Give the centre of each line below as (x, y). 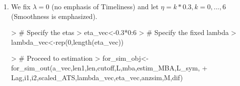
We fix (21, 6)
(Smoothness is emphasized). (54, 16)
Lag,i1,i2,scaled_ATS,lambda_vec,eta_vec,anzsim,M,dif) (97, 77)
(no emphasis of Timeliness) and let (105, 6)
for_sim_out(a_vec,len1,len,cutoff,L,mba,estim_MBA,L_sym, (105, 67)
